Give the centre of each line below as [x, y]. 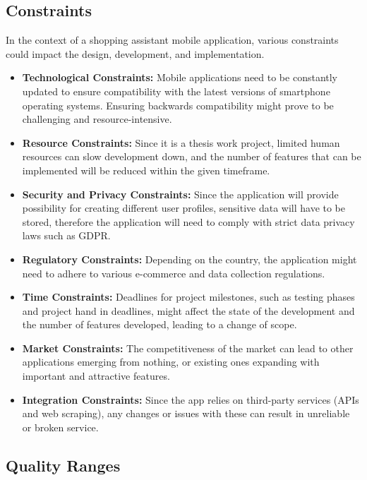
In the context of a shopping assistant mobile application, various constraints [172, 40]
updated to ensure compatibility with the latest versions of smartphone [176, 91]
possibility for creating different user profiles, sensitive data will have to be [184, 208]
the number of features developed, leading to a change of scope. [160, 324]
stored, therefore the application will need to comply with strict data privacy [188, 221]
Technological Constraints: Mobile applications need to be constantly [180, 77]
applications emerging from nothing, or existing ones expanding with [171, 362]
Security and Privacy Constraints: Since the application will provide [180, 194]
